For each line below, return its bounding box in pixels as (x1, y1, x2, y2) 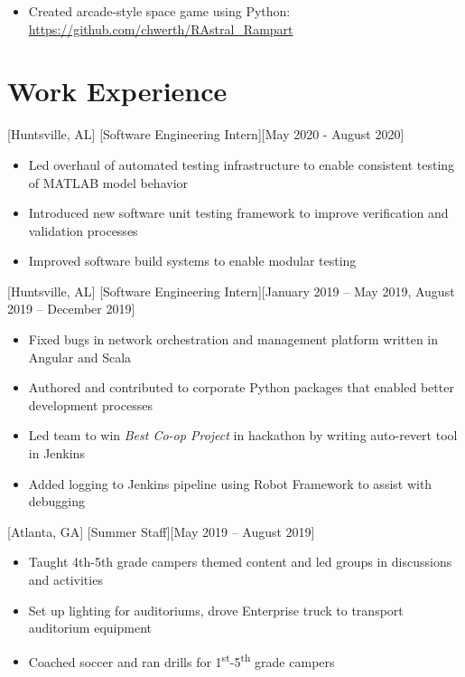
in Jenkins (28, 444, 85, 463)
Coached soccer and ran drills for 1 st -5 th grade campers (28, 649, 335, 671)
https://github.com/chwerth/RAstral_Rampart (28, 19, 293, 38)
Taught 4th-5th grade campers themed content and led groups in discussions (28, 552, 452, 571)
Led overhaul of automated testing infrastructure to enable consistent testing (28, 155, 455, 174)
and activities (28, 570, 103, 588)
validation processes (28, 221, 138, 240)
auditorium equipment (28, 618, 152, 637)
